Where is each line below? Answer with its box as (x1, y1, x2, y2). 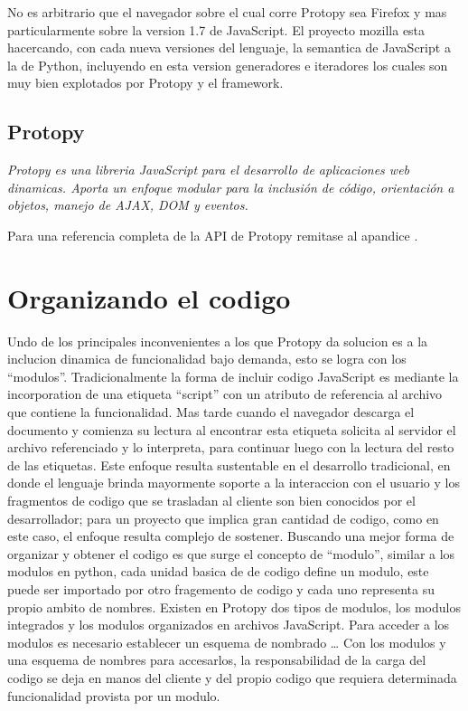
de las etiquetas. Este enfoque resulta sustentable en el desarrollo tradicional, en (7, 455, 451, 474)
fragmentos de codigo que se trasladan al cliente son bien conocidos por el (7, 491, 416, 510)
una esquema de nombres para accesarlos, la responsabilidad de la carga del (7, 650, 426, 669)
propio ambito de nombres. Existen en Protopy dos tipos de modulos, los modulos (7, 597, 461, 616)
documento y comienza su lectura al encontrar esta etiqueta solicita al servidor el (7, 420, 456, 439)
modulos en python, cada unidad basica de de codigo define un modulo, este (7, 562, 429, 581)
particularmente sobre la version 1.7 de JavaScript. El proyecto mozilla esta (7, 20, 426, 39)
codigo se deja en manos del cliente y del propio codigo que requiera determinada (7, 668, 457, 687)
